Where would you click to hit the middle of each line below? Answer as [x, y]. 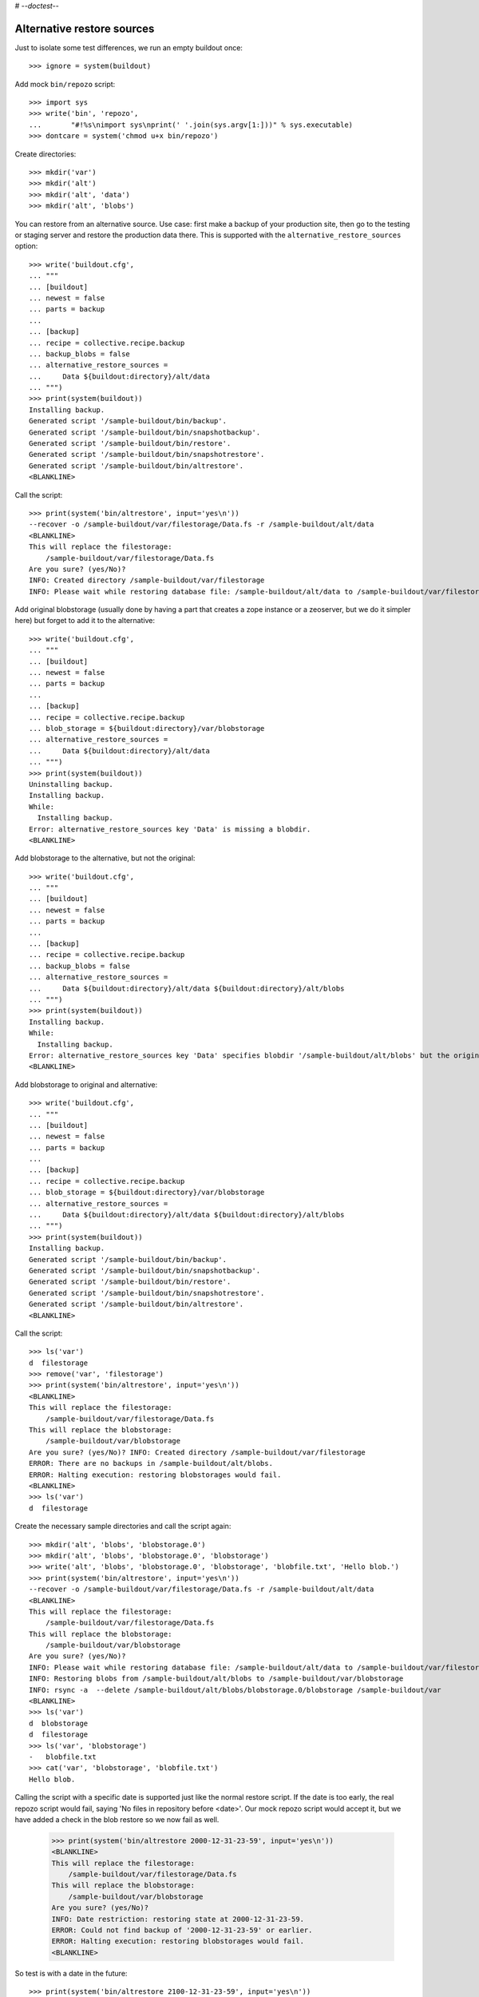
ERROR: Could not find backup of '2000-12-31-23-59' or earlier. [182, 1930]
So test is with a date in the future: [71, 1973]
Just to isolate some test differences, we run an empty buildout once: [129, 47]
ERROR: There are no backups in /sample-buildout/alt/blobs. [151, 1463]
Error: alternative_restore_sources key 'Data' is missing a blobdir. [170, 829]
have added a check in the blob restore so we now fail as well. [117, 1819]
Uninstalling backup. [71, 784]
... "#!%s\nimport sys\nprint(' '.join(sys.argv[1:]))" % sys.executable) [191, 125]
